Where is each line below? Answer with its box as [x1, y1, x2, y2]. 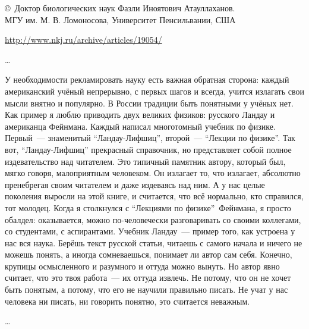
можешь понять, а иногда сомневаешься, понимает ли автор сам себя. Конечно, [5, 248, 292, 261]
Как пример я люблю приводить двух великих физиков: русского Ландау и [5, 108, 275, 121]
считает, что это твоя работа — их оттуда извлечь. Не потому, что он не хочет [5, 271, 291, 284]
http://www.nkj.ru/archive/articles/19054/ [5, 33, 162, 46]
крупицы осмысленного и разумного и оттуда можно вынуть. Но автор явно [5, 259, 280, 272]
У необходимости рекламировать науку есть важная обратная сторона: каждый [5, 73, 289, 86]
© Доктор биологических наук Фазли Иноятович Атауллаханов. [5, 2, 235, 14]
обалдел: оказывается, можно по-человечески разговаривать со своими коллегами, [5, 213, 301, 225]
